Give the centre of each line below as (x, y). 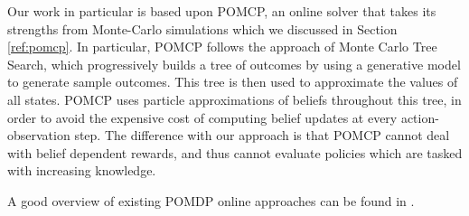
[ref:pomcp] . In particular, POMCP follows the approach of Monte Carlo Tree (222, 47)
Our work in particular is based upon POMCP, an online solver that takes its (222, 11)
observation (39, 135)
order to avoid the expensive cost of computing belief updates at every (202, 117)
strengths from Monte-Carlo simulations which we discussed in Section (202, 28)
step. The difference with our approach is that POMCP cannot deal (262, 135)
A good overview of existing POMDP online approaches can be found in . (211, 200)
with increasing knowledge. (82, 170)
